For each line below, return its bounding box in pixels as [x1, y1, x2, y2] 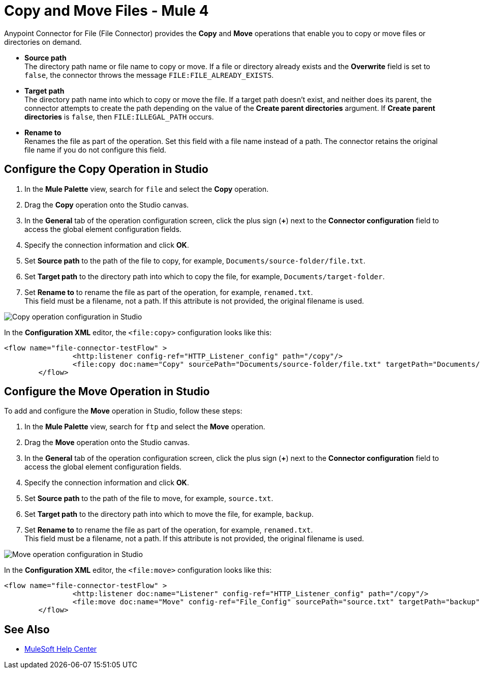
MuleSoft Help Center [24, 645, 97, 654]
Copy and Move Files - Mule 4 [4, 2, 209, 19]
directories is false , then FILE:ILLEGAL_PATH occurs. [24, 112, 214, 121]
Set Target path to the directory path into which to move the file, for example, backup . [24, 510, 314, 519]
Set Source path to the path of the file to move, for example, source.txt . [24, 494, 274, 503]
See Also [4, 623, 50, 636]
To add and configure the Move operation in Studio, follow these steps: [4, 406, 243, 416]
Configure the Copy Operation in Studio [4, 163, 208, 176]
